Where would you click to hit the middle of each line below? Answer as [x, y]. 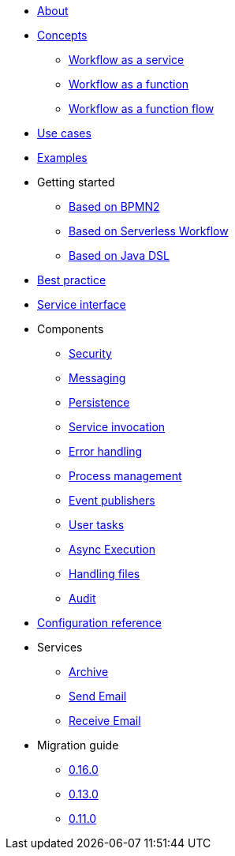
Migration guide [78, 745]
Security [90, 353]
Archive [89, 672]
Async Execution [112, 549]
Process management [125, 476]
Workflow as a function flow [142, 109]
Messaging [97, 378]
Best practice [72, 280]
